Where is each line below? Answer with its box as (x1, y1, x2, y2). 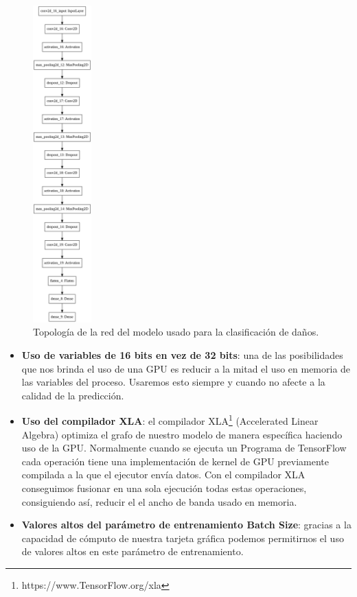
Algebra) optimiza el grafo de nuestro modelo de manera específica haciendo (21, 427, 343, 441)
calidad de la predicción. (21, 388, 124, 402)
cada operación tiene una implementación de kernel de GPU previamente (21, 454, 330, 468)
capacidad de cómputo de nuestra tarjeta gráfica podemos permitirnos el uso (21, 530, 344, 545)
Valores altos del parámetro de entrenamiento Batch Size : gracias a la (21, 517, 352, 532)
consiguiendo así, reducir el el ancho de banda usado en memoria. (21, 494, 297, 508)
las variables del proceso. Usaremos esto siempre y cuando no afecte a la (21, 375, 325, 389)
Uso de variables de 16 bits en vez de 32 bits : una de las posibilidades (21, 348, 343, 362)
